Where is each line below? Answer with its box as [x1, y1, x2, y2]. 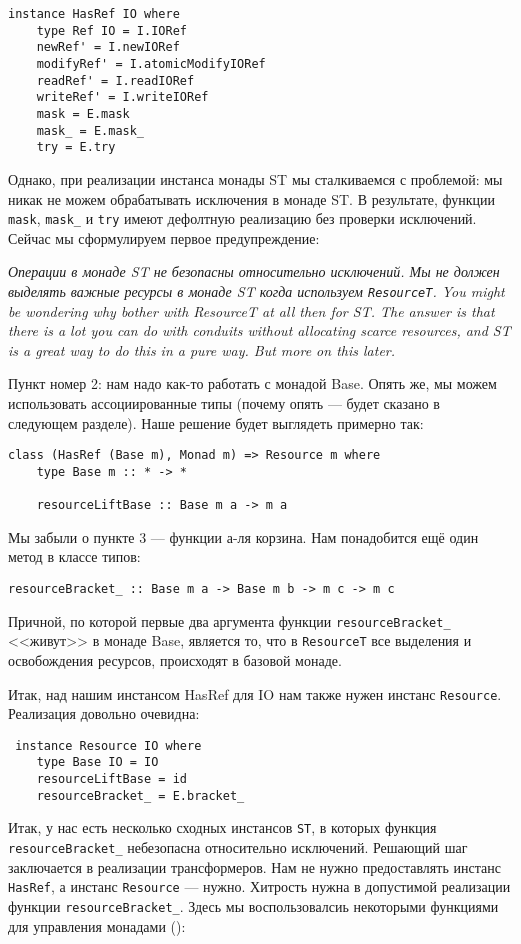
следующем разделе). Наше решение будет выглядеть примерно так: [8, 412, 424, 433]
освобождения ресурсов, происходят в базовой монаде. [8, 649, 342, 670]
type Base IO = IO [36, 755, 159, 770]
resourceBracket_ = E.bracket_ [36, 788, 245, 803]
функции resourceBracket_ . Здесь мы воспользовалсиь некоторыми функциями [8, 895, 499, 916]
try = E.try [36, 140, 116, 155]
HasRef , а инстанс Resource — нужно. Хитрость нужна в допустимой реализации [8, 876, 511, 897]
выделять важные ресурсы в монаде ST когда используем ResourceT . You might [8, 280, 505, 301]
